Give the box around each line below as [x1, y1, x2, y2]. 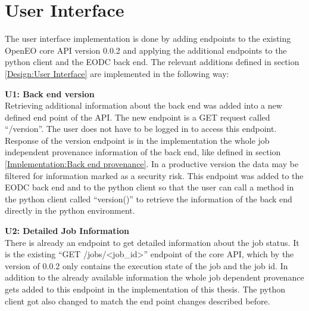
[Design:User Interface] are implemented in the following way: [5, 67, 229, 79]
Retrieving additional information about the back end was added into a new [5, 99, 282, 112]
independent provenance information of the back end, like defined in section [5, 146, 281, 158]
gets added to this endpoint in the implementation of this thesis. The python [5, 283, 285, 295]
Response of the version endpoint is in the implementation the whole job [5, 134, 270, 146]
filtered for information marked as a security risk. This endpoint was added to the [5, 169, 304, 181]
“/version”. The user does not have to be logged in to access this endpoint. [5, 122, 277, 135]
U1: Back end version [5, 87, 95, 100]
